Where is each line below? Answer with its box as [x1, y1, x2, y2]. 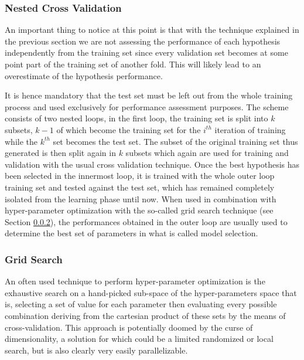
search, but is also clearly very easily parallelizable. [5, 344, 188, 356]
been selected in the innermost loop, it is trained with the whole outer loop [5, 169, 275, 182]
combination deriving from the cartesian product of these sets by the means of [5, 309, 286, 321]
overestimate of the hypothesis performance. [5, 69, 163, 81]
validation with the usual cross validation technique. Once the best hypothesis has [5, 158, 300, 170]
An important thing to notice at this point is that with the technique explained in [5, 23, 299, 36]
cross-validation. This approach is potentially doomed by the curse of [5, 321, 253, 333]
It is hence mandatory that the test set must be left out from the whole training [5, 89, 293, 101]
